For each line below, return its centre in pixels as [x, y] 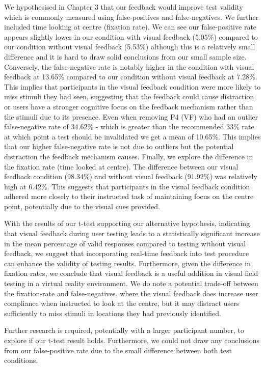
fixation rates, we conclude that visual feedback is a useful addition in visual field [131, 273]
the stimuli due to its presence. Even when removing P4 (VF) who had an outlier [131, 116]
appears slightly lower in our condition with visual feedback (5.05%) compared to [131, 36]
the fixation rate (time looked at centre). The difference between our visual [121, 166]
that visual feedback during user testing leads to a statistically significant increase [132, 233]
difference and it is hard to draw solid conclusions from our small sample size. [125, 56]
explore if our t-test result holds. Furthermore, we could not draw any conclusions [132, 340]
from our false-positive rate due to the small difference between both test [118, 350]
